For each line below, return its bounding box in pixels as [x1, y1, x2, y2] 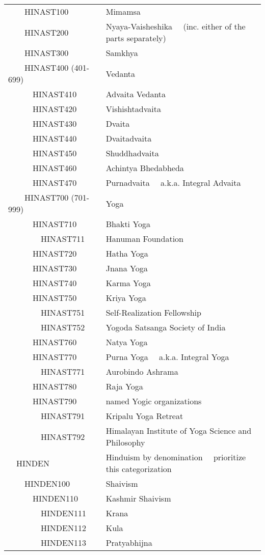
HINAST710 [33, 218, 77, 230]
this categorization [105, 463, 172, 475]
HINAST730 [33, 262, 77, 274]
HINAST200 [24, 26, 69, 38]
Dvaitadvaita [105, 132, 152, 144]
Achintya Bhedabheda [105, 162, 184, 174]
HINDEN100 [24, 478, 70, 489]
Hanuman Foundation [105, 233, 183, 244]
